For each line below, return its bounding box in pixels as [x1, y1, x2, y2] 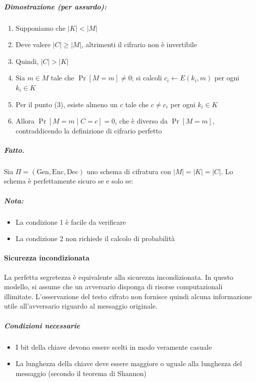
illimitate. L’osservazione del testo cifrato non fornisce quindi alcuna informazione [4, 291, 252, 301]
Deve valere [15, 39, 51, 50]
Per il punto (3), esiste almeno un [15, 99, 118, 109]
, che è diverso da [115, 116, 168, 126]
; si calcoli [132, 72, 162, 83]
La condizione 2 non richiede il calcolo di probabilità [15, 233, 175, 244]
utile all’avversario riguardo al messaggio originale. [4, 301, 158, 311]
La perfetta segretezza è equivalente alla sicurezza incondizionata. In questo [4, 271, 233, 282]
